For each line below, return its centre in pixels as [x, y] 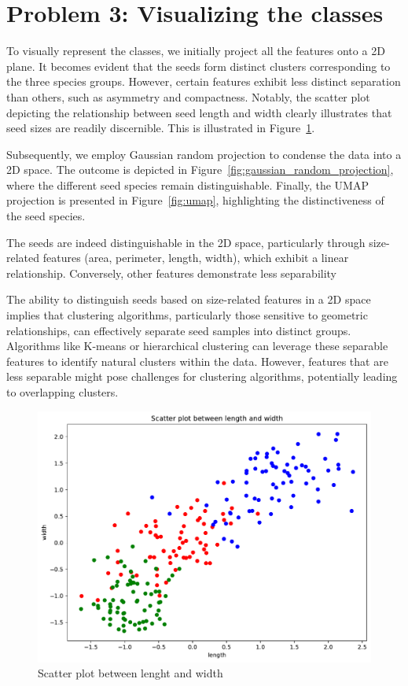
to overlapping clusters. [62, 392]
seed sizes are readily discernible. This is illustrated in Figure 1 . [161, 128]
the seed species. [46, 216]
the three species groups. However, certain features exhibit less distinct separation [204, 81]
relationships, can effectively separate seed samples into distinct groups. [179, 330]
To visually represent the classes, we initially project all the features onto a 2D [196, 51]
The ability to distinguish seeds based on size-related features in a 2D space [189, 299]
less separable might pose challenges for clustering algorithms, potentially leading [202, 376]
